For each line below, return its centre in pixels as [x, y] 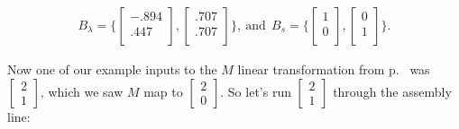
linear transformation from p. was [334, 69]
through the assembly [392, 91]
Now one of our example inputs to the [112, 69]
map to [163, 91]
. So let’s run [256, 91]
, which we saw [82, 91]
